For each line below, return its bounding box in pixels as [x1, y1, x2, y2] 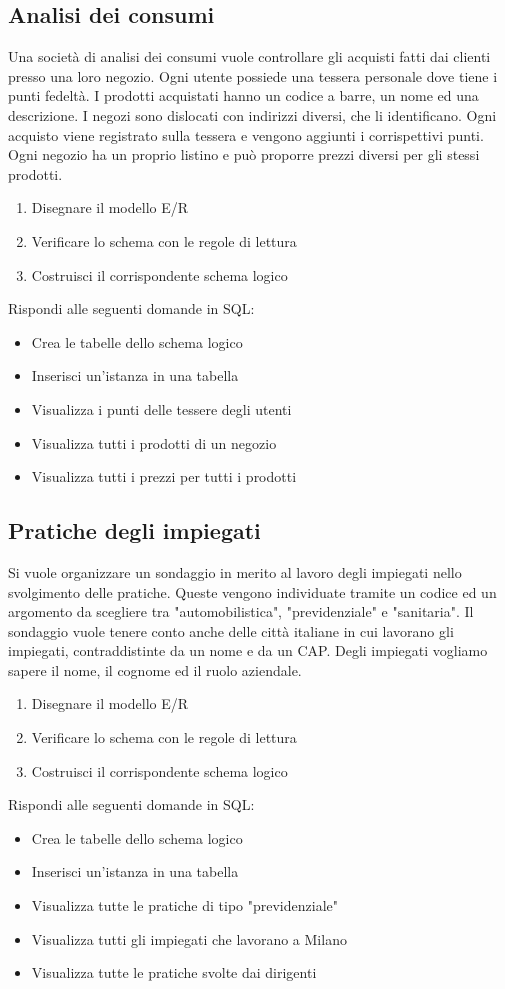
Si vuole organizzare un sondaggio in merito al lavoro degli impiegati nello [8, 561, 462, 582]
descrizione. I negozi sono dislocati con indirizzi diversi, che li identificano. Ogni [8, 104, 497, 125]
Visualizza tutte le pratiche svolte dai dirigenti [31, 962, 317, 983]
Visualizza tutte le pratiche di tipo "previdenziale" [31, 895, 338, 916]
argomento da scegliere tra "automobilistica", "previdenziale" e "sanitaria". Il [8, 601, 474, 622]
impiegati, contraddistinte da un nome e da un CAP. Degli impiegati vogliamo [8, 640, 488, 661]
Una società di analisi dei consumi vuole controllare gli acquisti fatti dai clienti [8, 46, 491, 67]
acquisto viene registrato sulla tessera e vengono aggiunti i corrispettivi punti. [8, 124, 484, 145]
